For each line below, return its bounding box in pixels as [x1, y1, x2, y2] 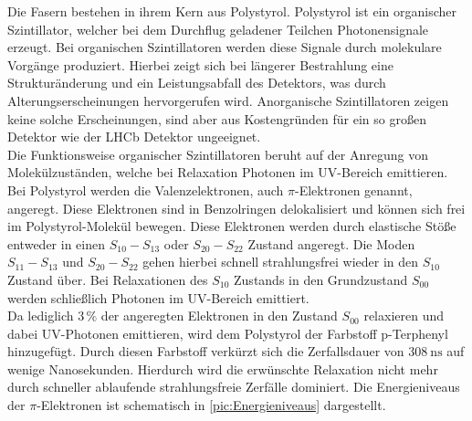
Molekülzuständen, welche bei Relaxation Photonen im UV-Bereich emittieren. [7, 163, 448, 182]
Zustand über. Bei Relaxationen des [7, 269, 208, 289]
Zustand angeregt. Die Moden [247, 234, 415, 253]
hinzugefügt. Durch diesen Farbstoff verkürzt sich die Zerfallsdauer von [7, 342, 404, 361]
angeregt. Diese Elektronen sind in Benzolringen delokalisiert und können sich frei [7, 198, 466, 217]
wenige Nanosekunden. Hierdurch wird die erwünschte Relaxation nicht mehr [7, 359, 438, 378]
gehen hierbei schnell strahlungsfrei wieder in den [142, 252, 419, 271]
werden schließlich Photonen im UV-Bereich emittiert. [7, 288, 309, 307]
